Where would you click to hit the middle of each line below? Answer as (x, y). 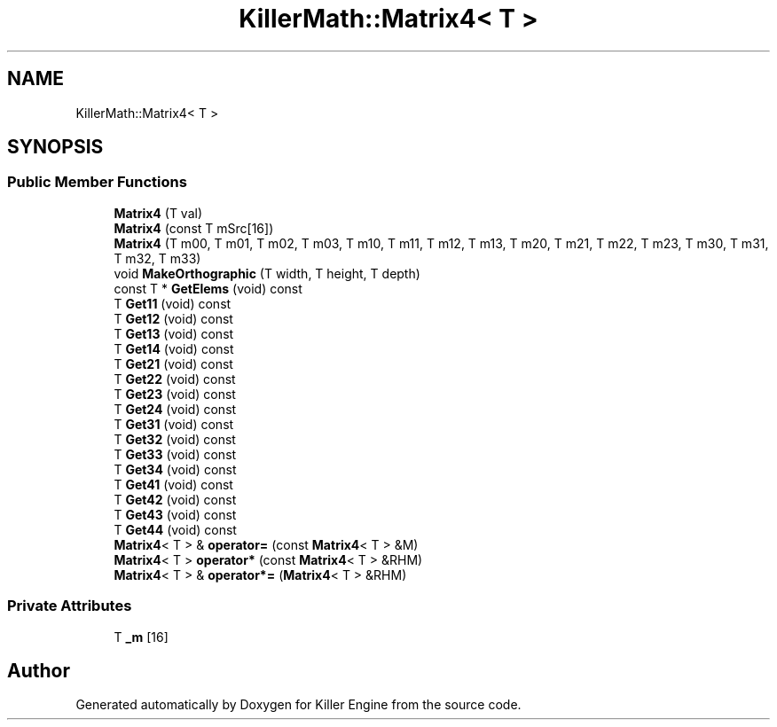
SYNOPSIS (55, 147)
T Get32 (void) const (175, 439)
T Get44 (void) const (175, 529)
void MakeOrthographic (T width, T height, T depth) (267, 273)
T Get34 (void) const (175, 469)
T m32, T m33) (157, 258)
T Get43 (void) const (175, 514)
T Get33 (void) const (175, 454)
